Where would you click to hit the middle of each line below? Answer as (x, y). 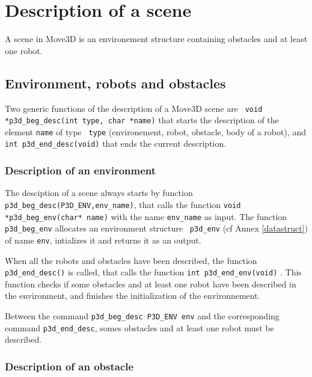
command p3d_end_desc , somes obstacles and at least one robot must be (139, 327)
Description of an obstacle (69, 366)
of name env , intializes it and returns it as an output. (103, 240)
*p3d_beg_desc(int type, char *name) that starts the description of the (142, 120)
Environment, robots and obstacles (115, 83)
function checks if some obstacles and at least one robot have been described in (151, 284)
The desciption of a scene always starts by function (99, 193)
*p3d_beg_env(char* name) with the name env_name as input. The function (146, 216)
